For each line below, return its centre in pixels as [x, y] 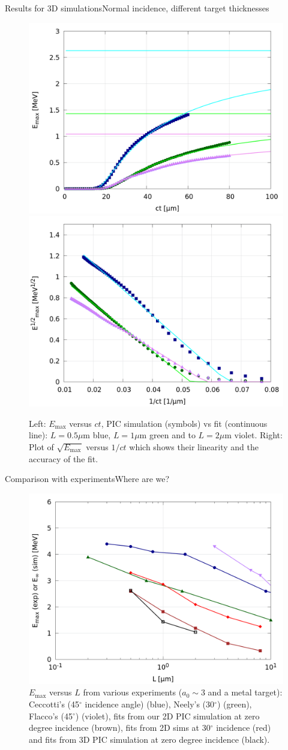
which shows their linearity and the [194, 446]
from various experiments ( [133, 692]
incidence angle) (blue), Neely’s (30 [150, 704]
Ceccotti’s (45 [54, 704]
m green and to [167, 435]
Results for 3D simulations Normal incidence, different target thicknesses [137, 8]
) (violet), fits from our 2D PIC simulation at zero [167, 716]
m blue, [97, 435]
